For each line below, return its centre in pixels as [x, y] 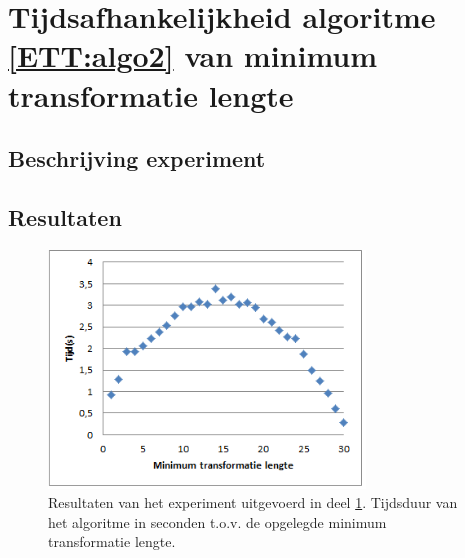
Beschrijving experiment [137, 158]
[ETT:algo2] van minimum [193, 55]
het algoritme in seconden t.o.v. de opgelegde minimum [217, 521]
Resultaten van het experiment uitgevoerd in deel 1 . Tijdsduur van [253, 502]
